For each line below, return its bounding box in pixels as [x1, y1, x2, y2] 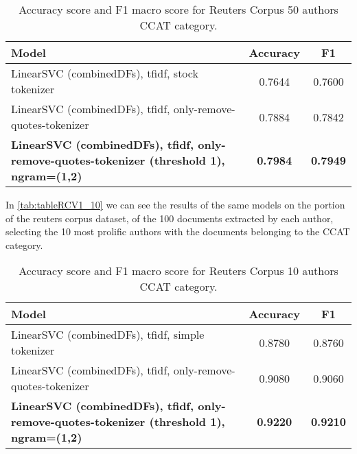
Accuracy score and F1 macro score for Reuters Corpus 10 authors [19, 263, 338, 279]
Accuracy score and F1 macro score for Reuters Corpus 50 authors [19, 1, 338, 17]
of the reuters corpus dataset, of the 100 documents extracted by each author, [5, 211, 334, 225]
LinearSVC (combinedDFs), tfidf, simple [11, 326, 205, 343]
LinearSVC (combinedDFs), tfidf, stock [11, 65, 198, 81]
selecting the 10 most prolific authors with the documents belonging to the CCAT [5, 224, 350, 239]
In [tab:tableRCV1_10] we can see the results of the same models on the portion [5, 198, 345, 211]
